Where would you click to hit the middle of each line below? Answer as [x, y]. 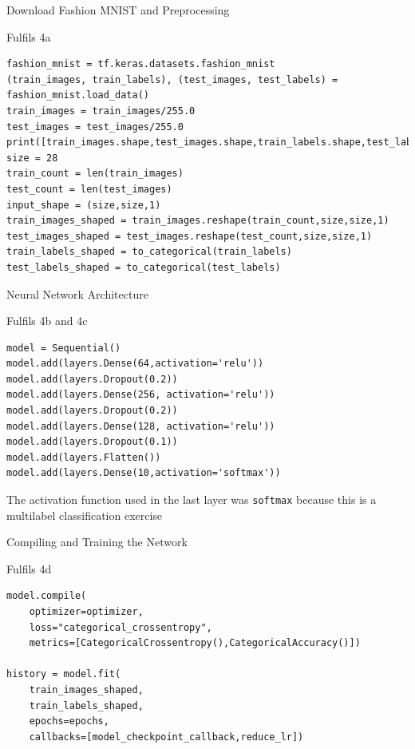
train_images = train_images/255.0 [101, 111]
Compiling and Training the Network [97, 542]
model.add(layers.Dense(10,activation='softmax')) [144, 473]
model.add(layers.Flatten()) [84, 457]
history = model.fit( [64, 674]
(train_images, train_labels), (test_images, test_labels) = [172, 79]
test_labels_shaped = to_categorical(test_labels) [144, 267]
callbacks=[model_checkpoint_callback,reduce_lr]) [166, 737]
